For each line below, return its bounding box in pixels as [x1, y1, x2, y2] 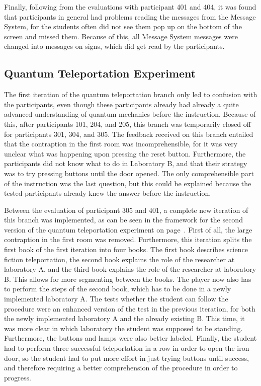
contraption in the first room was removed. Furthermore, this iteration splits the [4, 234, 252, 245]
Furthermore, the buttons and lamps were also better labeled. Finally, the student [4, 333, 257, 343]
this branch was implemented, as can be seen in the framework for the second [4, 214, 243, 225]
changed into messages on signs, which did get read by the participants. [4, 41, 225, 51]
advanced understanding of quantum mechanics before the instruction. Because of [4, 109, 256, 119]
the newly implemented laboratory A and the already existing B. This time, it [4, 313, 245, 324]
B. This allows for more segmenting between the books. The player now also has [4, 273, 251, 284]
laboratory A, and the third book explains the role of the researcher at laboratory [4, 264, 256, 274]
